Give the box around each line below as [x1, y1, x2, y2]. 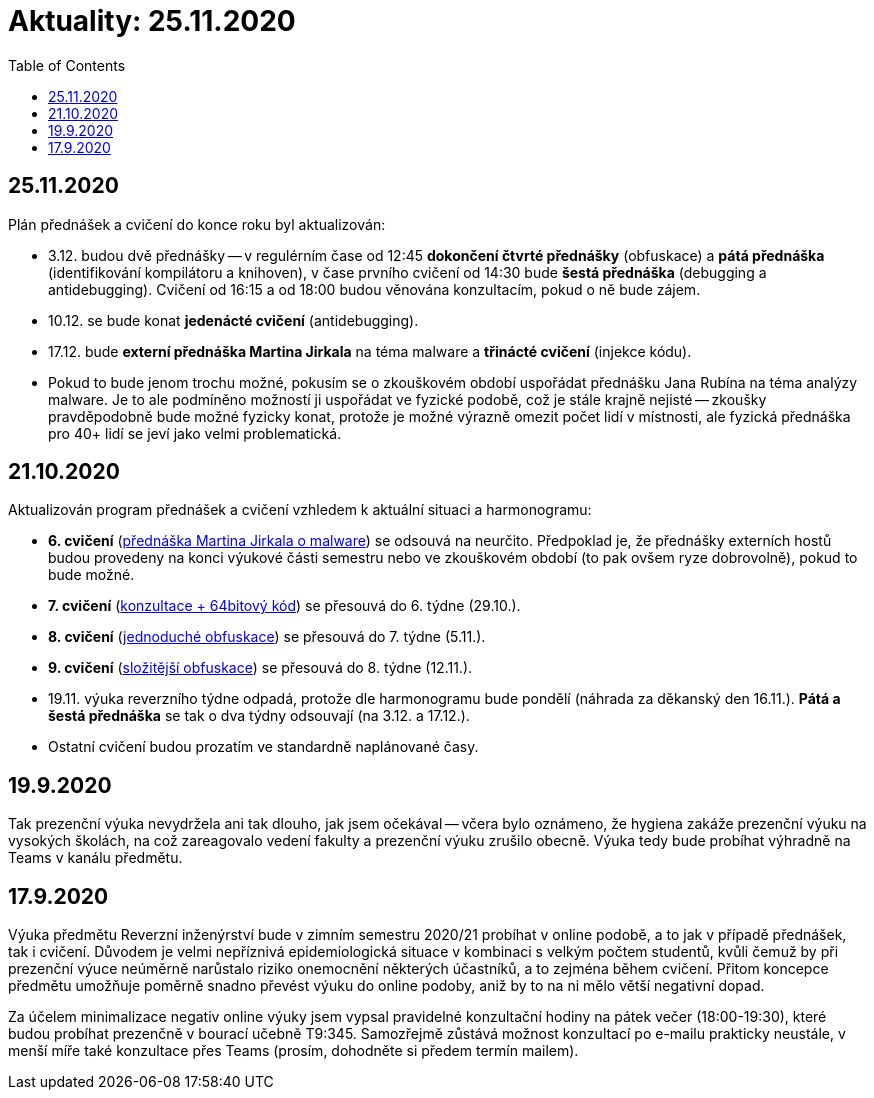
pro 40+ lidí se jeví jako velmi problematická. [48, 424, 342, 442]
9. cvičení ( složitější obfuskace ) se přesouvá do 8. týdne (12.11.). [48, 659, 473, 677]
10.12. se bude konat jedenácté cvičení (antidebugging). [48, 311, 419, 329]
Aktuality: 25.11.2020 [8, 4, 296, 38]
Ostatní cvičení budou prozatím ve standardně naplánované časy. [48, 738, 479, 756]
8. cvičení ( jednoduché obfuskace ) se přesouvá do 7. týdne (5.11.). [48, 628, 486, 646]
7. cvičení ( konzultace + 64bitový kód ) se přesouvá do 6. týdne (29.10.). [48, 597, 521, 615]
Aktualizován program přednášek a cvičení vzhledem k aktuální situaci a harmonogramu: [8, 501, 592, 519]
